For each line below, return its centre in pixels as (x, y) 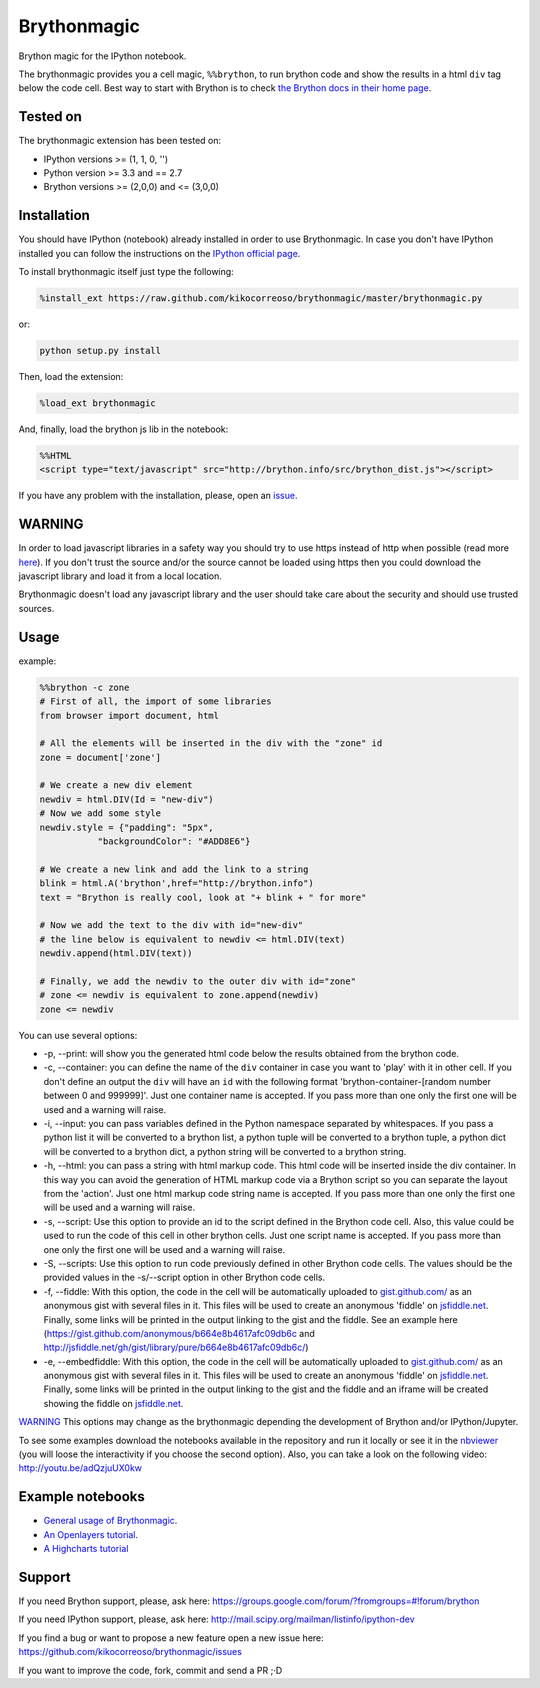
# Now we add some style (100, 813)
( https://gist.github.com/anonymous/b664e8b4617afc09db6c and (179, 1333)
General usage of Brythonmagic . (110, 1521)
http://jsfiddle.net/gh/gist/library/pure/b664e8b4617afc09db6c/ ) (176, 1347)
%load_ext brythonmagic (98, 403)
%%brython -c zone (84, 687)
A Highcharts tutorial (86, 1549)
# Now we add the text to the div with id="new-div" (171, 925)
